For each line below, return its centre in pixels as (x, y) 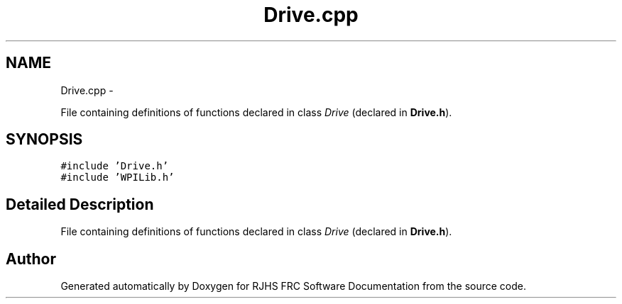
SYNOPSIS (44, 140)
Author (31, 259)
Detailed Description (80, 204)
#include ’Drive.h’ (115, 166)
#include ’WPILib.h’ (118, 178)
